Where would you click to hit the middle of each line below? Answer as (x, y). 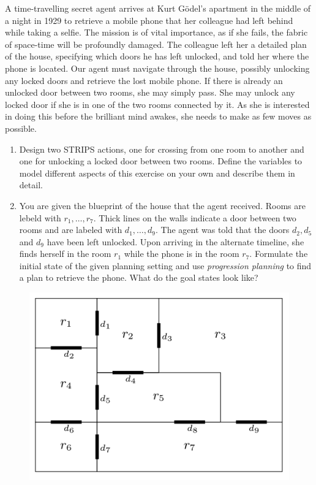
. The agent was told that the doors (222, 230)
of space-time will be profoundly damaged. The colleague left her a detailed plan (156, 44)
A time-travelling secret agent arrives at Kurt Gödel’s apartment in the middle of (158, 8)
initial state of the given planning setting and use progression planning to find (165, 265)
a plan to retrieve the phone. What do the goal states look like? (139, 277)
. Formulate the (279, 254)
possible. (21, 128)
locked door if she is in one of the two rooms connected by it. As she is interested (157, 104)
